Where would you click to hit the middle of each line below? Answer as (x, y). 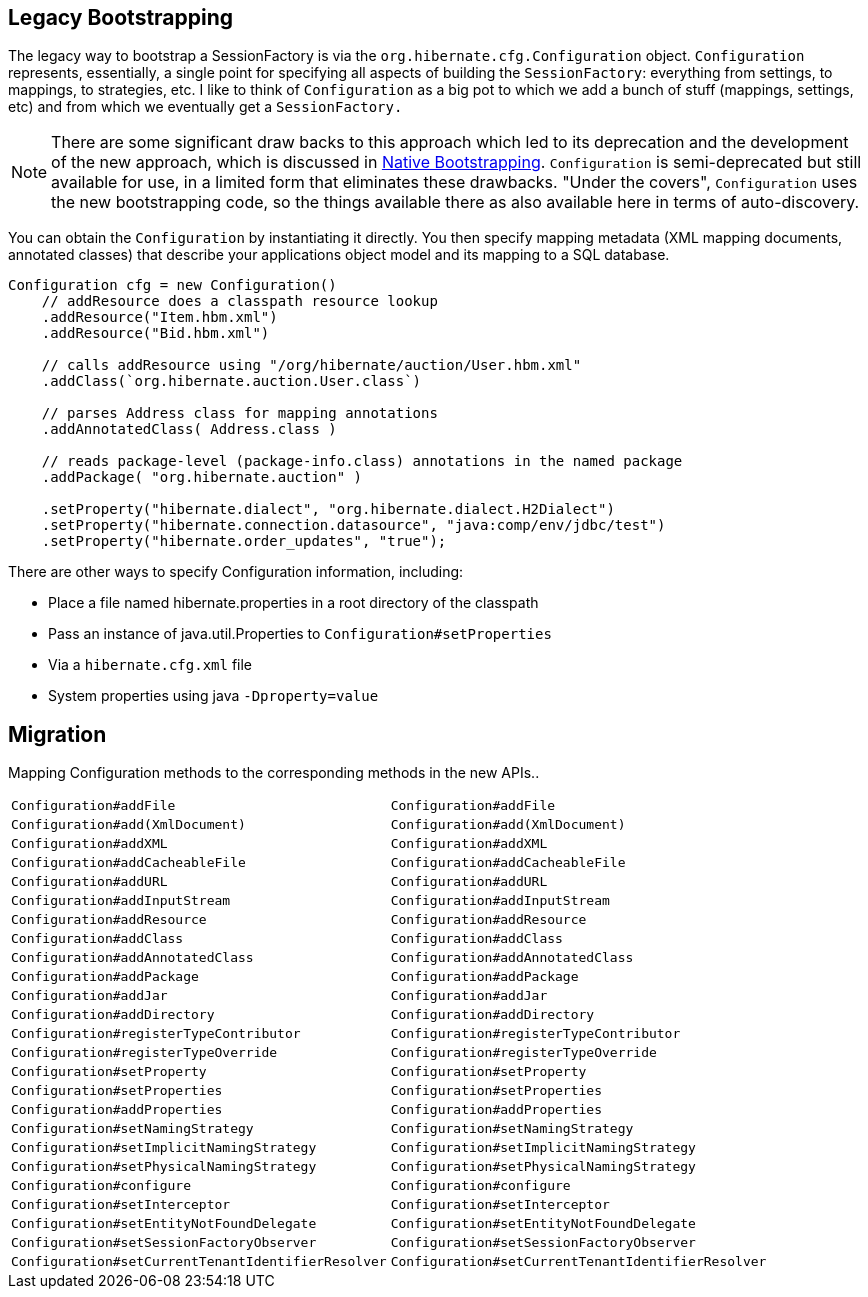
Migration (57, 734)
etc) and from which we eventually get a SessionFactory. (205, 107)
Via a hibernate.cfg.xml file (150, 665)
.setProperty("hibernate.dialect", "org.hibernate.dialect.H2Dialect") (328, 509)
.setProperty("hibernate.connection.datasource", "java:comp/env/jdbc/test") (353, 525)
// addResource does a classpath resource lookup (239, 301)
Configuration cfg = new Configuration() (172, 285)
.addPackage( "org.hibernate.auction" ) (202, 477)
